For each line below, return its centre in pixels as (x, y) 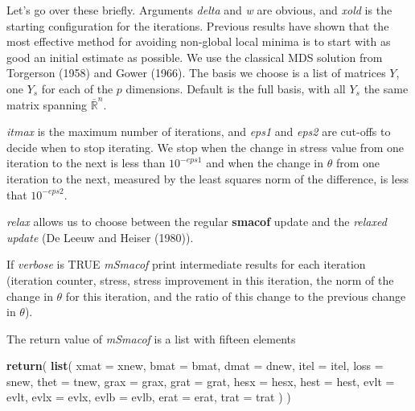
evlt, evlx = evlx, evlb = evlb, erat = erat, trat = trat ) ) (149, 397)
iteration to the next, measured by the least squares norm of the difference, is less (208, 178)
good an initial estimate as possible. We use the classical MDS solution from (195, 57)
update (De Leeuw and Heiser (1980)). (100, 237)
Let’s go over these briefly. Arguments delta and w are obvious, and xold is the (199, 10)
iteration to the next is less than (86, 163)
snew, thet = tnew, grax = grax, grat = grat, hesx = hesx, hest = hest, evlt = (201, 381)
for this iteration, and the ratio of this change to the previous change (236, 296)
